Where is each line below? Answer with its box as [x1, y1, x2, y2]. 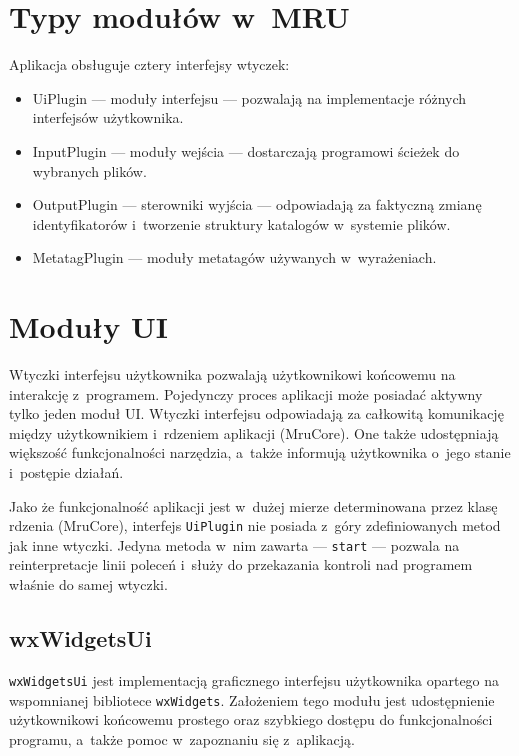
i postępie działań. [9, 461, 124, 482]
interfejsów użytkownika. [32, 107, 184, 128]
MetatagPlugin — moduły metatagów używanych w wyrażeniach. [32, 247, 437, 268]
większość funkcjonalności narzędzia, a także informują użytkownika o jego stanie [9, 442, 511, 463]
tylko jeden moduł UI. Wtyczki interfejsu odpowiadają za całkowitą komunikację [9, 403, 504, 424]
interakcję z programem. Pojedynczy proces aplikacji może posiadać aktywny [9, 383, 483, 404]
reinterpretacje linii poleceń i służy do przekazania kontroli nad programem [9, 554, 473, 575]
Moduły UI [9, 306, 168, 347]
